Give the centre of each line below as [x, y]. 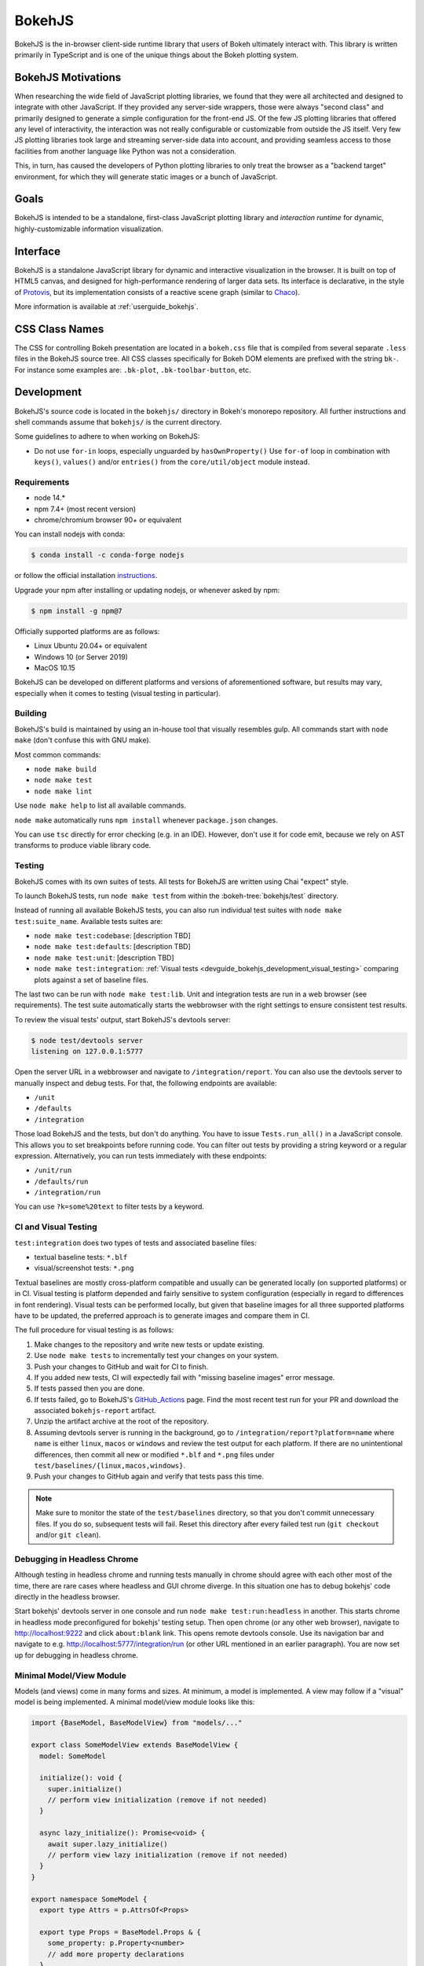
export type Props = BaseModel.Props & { [121, 1932]
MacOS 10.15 [55, 668]
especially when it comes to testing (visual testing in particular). [118, 693]
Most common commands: [58, 754]
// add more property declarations [116, 1954]
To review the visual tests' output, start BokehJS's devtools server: [122, 1019]
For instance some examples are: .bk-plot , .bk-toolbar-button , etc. [133, 370]
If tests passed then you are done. [90, 1389]
